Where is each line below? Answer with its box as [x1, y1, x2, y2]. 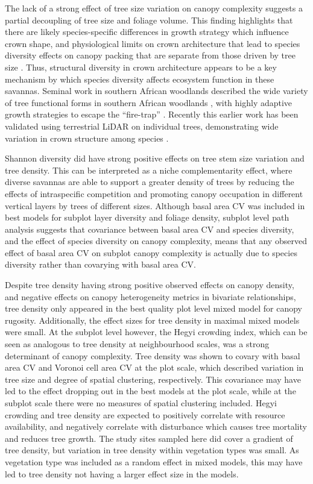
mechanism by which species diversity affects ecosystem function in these [5, 72, 274, 85]
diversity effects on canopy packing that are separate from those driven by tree [5, 49, 296, 61]
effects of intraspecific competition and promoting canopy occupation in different [5, 187, 303, 200]
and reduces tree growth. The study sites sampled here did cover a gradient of [5, 432, 293, 444]
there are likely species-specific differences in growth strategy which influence [5, 25, 289, 38]
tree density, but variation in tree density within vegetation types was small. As [5, 444, 299, 456]
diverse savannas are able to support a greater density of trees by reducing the [5, 175, 294, 188]
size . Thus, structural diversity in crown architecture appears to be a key [5, 60, 277, 73]
